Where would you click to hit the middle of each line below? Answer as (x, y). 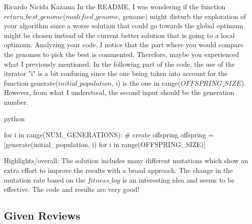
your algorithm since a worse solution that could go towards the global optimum (124, 26)
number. (16, 102)
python (14, 118)
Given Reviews (42, 215)
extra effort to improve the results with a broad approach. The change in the (118, 170)
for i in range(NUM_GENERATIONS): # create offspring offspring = (109, 135)
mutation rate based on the (45, 179)
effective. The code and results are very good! (72, 189)
